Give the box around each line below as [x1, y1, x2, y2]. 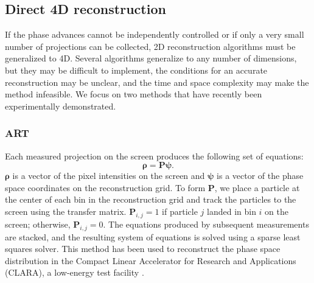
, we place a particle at [214, 181, 300, 194]
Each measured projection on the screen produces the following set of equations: [5, 149, 304, 162]
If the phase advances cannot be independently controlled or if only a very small [5, 28, 304, 41]
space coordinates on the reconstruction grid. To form [5, 181, 206, 194]
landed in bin [207, 204, 256, 217]
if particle [162, 204, 198, 217]
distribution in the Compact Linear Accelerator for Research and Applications [5, 254, 296, 267]
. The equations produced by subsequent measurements [103, 217, 309, 230]
